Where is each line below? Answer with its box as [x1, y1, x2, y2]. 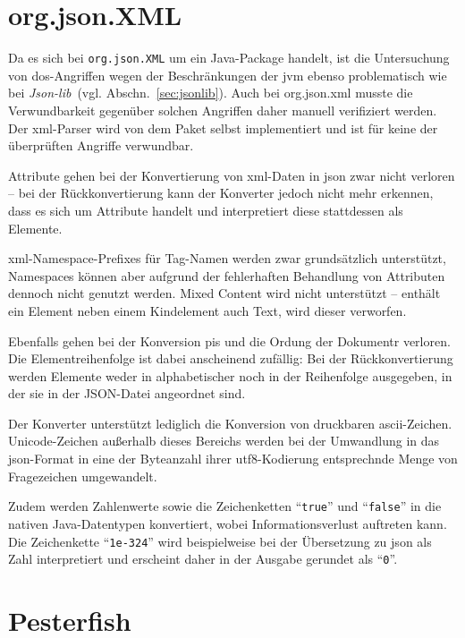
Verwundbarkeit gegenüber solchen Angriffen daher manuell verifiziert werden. [8, 100, 437, 119]
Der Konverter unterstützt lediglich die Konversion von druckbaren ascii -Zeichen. [8, 413, 452, 432]
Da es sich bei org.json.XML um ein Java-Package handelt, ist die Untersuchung [8, 48, 450, 67]
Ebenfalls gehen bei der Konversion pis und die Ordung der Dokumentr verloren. [8, 331, 451, 350]
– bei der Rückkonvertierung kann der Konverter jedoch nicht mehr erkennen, [8, 183, 434, 202]
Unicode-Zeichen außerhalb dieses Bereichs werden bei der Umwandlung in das [8, 431, 440, 450]
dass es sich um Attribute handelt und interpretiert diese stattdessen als [8, 200, 403, 219]
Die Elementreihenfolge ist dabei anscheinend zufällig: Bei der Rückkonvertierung [8, 349, 453, 368]
